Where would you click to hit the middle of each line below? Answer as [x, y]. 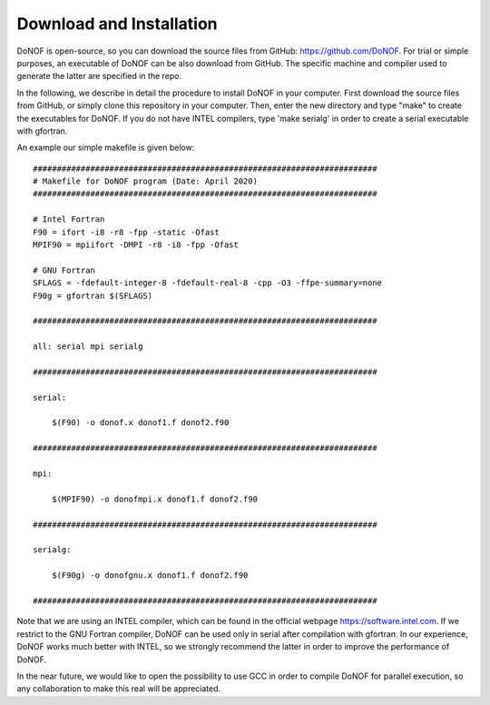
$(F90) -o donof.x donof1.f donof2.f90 [140, 423]
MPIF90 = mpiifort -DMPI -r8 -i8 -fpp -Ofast [136, 245]
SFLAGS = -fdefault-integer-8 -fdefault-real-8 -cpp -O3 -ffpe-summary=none [208, 283]
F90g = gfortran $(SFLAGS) [93, 296]
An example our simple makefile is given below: [106, 148]
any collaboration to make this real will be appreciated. [119, 689]
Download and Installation [117, 24]
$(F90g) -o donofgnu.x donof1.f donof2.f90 [150, 576]
